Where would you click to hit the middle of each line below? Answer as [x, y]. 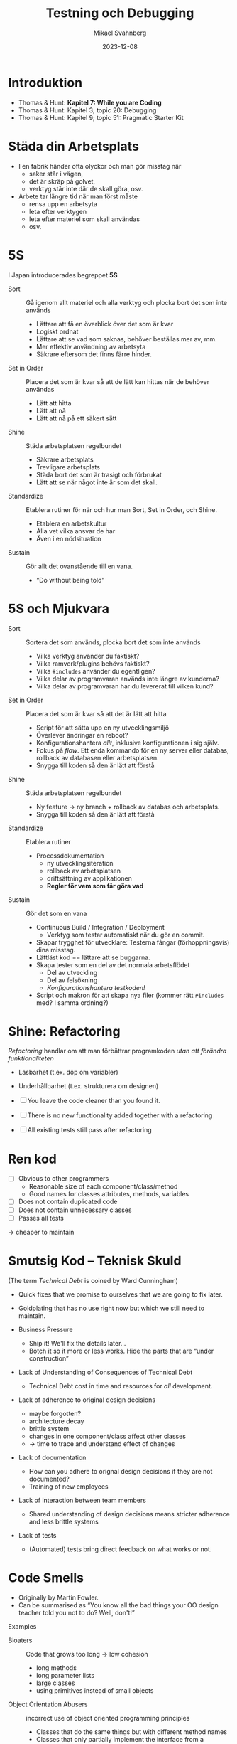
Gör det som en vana [56, 913]
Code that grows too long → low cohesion [87, 1654]
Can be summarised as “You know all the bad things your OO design [118, 1605]
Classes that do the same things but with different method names [132, 1732]
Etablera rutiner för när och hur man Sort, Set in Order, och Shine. [121, 509]
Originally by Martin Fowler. [58, 1597]
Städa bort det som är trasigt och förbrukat [99, 474]
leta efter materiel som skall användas [84, 219]
